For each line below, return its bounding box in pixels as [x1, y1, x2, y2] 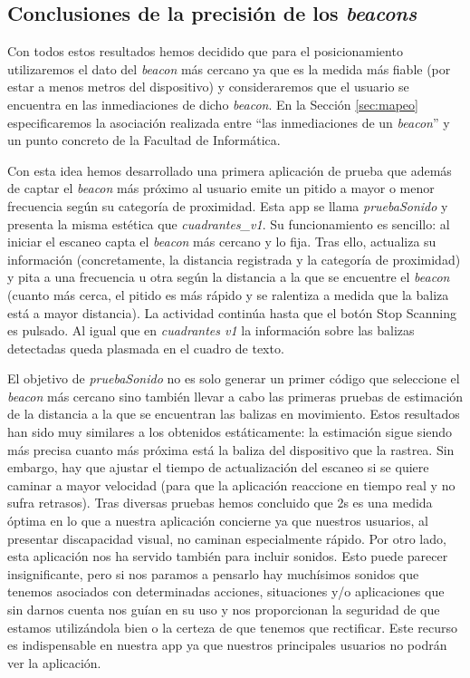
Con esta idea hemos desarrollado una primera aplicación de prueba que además [7, 160, 452, 179]
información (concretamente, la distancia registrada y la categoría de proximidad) [7, 249, 461, 268]
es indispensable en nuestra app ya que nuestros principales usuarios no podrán [7, 635, 447, 654]
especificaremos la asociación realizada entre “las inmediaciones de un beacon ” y [7, 112, 450, 131]
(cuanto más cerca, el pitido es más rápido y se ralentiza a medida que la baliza [7, 285, 449, 304]
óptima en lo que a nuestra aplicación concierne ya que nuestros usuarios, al [7, 511, 428, 530]
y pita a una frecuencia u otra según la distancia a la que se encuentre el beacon [7, 267, 450, 286]
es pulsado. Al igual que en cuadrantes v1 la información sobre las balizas [7, 321, 415, 340]
